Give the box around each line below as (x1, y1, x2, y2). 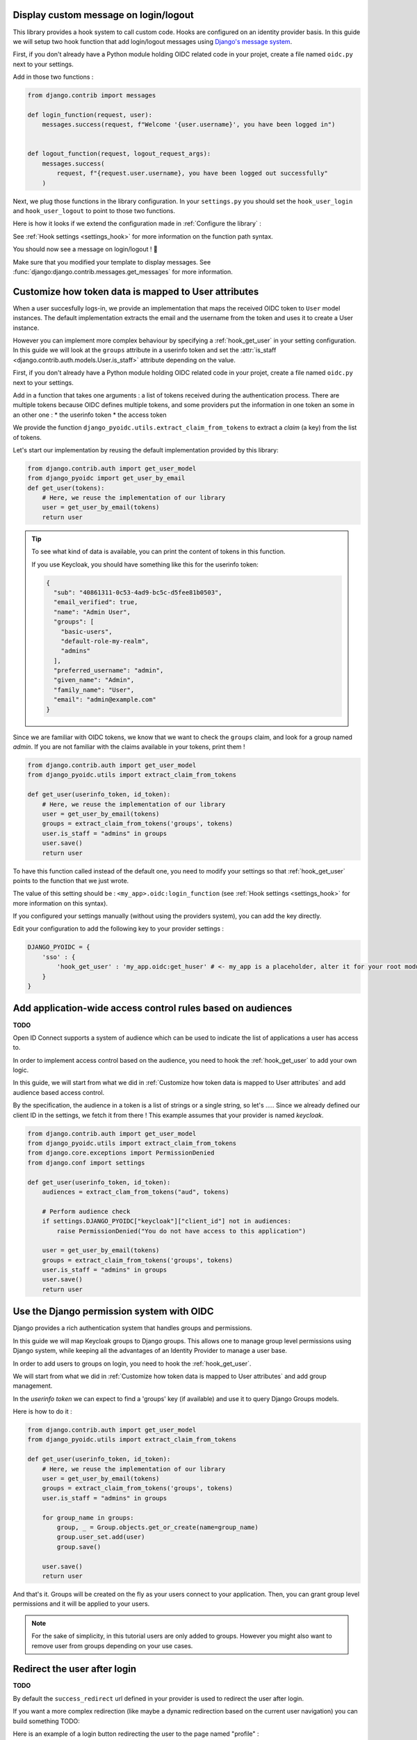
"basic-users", (60, 627, 113, 635)
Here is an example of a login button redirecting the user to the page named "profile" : (13, 1730, 260, 1738)
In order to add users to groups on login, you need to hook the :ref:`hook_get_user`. (13, 1359, 252, 1368)
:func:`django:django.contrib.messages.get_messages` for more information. (13, 267, 233, 276)
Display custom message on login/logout (13, 9, 194, 21)
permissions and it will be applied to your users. (13, 1599, 150, 1608)
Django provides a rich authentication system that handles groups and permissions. (13, 1324, 252, 1332)
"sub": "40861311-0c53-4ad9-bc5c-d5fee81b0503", (53, 588, 222, 596)
